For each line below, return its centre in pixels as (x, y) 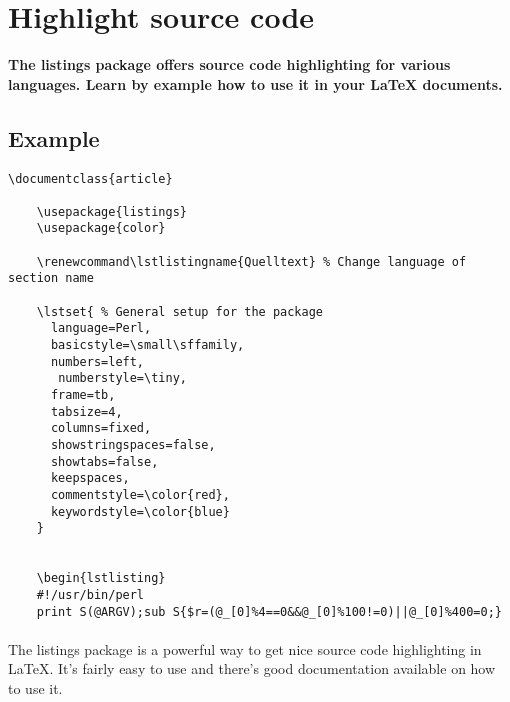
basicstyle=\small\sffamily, (147, 345)
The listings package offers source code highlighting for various (229, 64)
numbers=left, (97, 361)
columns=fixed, (101, 428)
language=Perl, (101, 328)
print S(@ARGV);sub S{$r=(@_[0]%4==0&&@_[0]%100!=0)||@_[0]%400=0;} (269, 611)
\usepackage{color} (101, 228)
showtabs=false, (104, 461)
